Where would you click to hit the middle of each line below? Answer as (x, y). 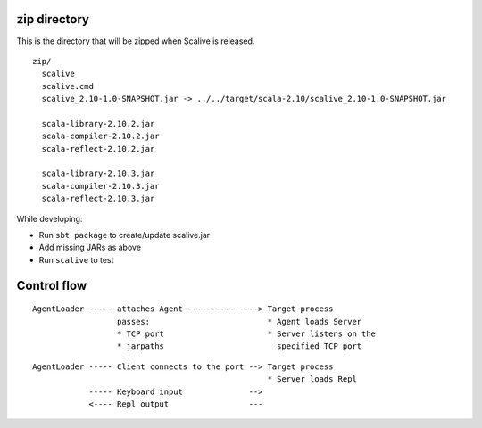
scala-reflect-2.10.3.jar (98, 199)
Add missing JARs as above (90, 247)
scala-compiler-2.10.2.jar (100, 136)
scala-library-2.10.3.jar (98, 173)
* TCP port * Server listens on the (246, 333)
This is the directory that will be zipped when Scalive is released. (136, 41)
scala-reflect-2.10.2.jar (98, 148)
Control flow (52, 285)
